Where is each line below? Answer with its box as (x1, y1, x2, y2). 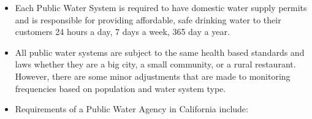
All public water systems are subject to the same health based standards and (15, 45, 305, 58)
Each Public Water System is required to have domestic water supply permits (15, 1, 307, 13)
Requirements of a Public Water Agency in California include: (15, 102, 248, 115)
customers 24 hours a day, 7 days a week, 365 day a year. (15, 25, 230, 38)
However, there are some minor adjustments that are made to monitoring (15, 69, 291, 82)
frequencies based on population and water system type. (15, 82, 226, 94)
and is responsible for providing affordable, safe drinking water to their (15, 13, 281, 26)
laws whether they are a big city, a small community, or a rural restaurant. (15, 58, 296, 71)
